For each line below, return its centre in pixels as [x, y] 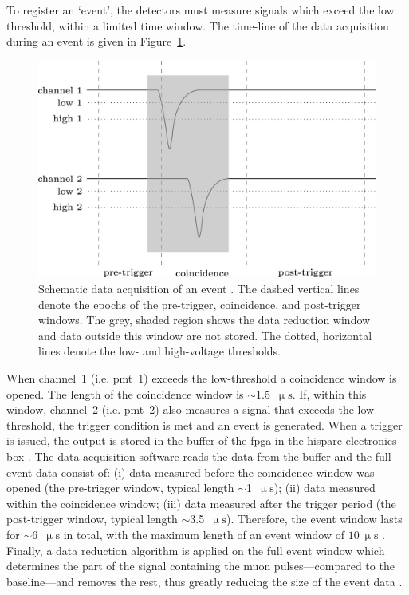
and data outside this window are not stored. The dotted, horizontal [205, 335]
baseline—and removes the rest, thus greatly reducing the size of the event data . [204, 581]
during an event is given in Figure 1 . [96, 41]
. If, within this [329, 393]
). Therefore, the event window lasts [314, 519]
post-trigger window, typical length [92, 519]
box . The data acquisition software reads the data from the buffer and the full [199, 456]
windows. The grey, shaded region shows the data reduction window [204, 320]
